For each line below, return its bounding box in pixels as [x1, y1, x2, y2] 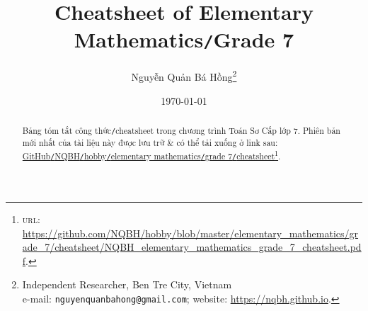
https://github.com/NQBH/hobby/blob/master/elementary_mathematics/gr [22, 225, 359, 240]
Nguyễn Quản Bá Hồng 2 [131, 67, 237, 84]
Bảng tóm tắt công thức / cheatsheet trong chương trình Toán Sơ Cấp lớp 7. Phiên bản [22, 125, 340, 137]
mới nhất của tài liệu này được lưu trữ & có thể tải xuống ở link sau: [22, 137, 278, 149]
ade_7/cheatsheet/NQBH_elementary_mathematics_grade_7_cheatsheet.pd [22, 239, 362, 254]
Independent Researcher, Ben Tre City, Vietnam [22, 277, 232, 292]
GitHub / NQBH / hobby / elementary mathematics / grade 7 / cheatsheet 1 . [22, 147, 281, 162]
